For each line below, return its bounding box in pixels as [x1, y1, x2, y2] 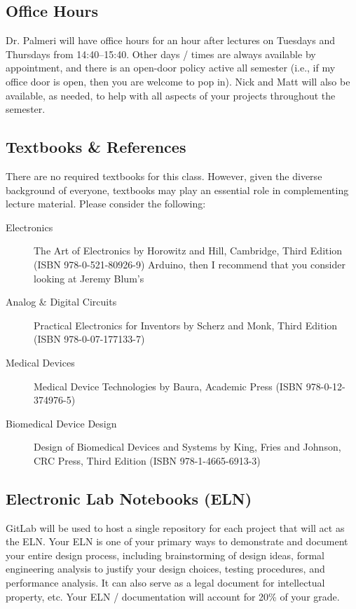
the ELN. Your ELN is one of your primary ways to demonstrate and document [6, 534, 348, 549]
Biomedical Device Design [6, 416, 117, 430]
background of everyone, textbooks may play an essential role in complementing [6, 182, 349, 197]
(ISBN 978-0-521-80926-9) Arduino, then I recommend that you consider [34, 256, 345, 271]
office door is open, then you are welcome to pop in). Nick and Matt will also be [6, 74, 350, 88]
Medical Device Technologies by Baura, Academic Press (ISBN [34, 378, 303, 393]
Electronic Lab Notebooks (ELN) [6, 487, 252, 509]
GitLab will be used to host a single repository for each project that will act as [6, 520, 345, 535]
